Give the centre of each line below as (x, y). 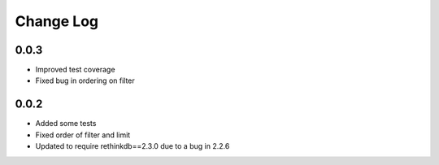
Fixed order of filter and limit (83, 135)
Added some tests (66, 124)
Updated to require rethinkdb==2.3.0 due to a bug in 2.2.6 (133, 146)
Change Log (57, 21)
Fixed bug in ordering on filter (85, 80)
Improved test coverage (75, 70)
